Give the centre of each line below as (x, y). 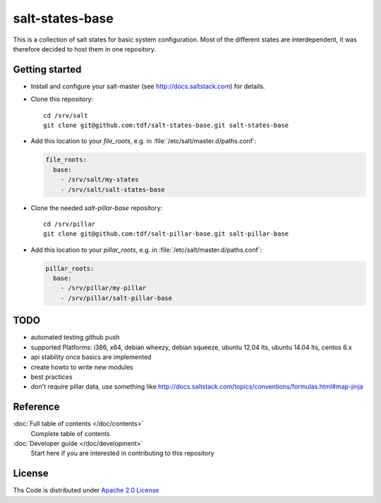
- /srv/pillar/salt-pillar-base (116, 298)
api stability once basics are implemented (91, 357)
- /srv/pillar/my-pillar (103, 288)
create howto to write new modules (82, 367)
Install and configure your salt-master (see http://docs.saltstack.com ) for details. (148, 86)
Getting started (47, 69)
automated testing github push (75, 337)
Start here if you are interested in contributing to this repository (122, 453)
